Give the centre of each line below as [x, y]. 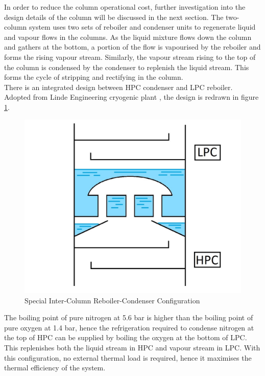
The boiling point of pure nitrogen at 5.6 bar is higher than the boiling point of [129, 317]
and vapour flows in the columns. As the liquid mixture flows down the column [128, 37]
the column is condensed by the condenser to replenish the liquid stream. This [127, 67]
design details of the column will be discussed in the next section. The [114, 17]
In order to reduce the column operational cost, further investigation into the [125, 7]
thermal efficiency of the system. [55, 368]
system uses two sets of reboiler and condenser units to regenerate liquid [142, 27]
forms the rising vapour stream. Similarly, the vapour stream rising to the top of [130, 57]
